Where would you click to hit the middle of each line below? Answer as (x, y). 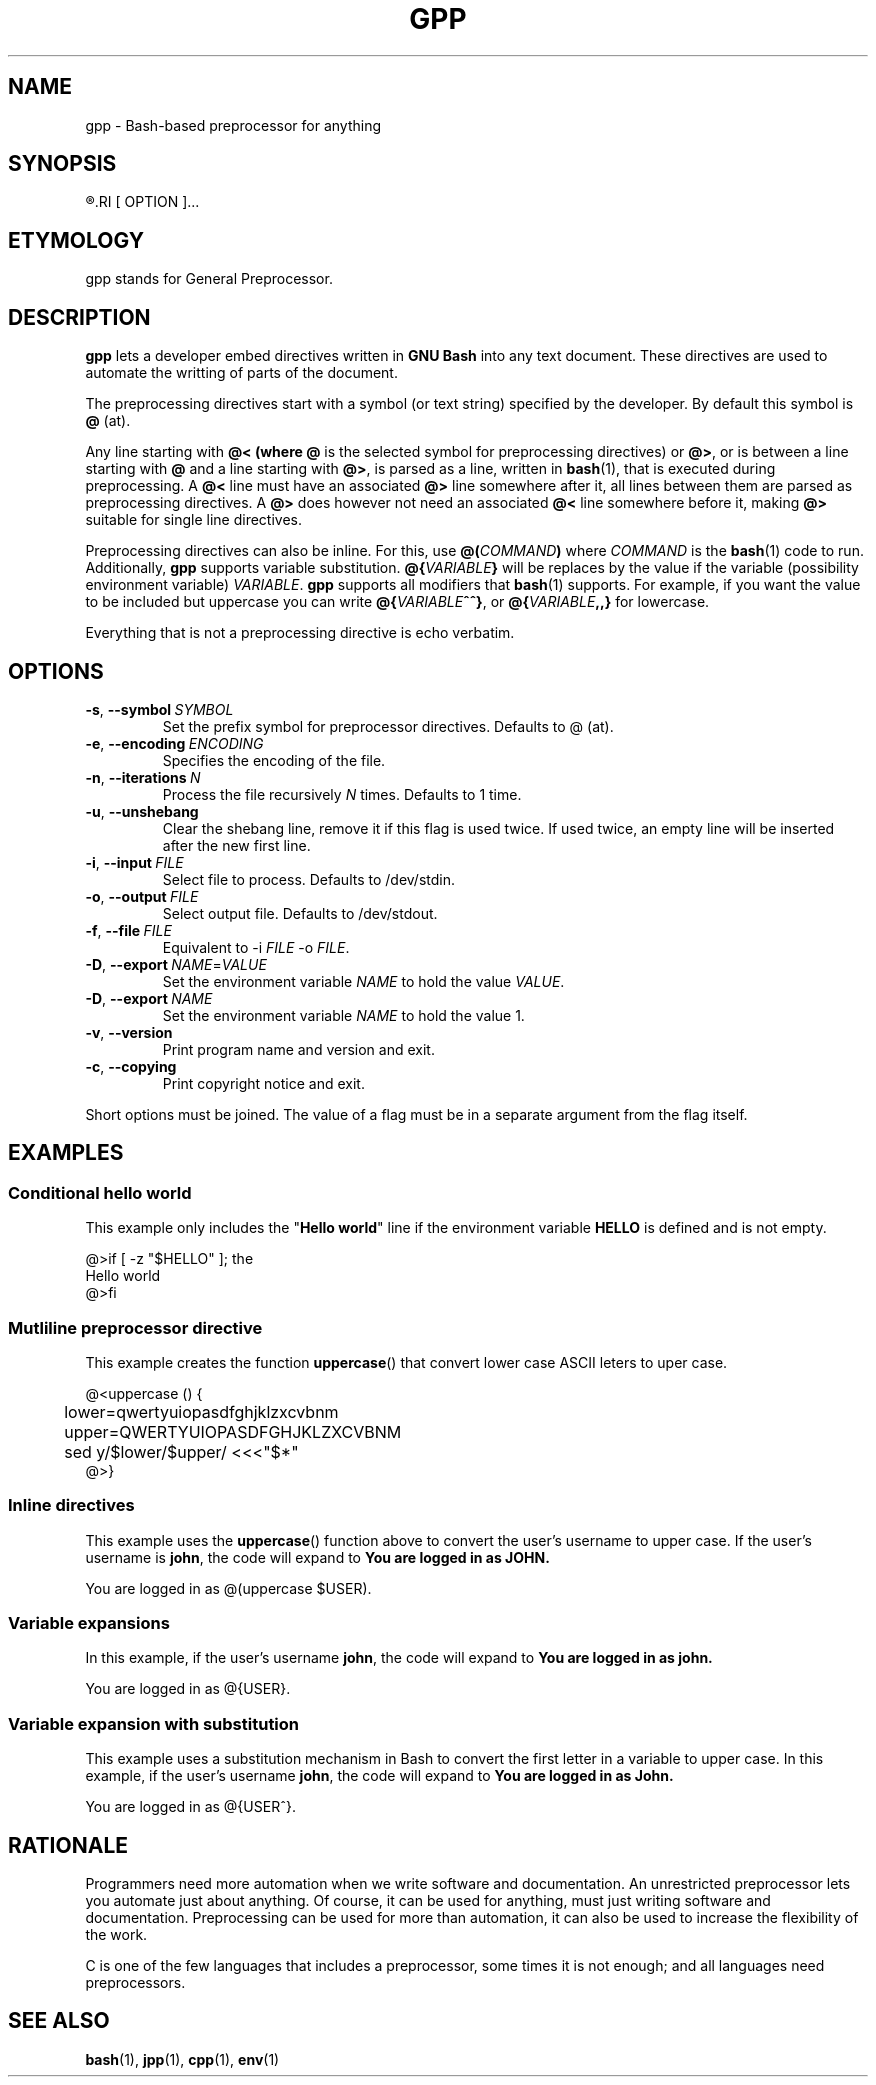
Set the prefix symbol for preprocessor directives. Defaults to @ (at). (388, 726)
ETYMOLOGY (76, 240)
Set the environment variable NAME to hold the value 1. (343, 1015)
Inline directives (71, 1505)
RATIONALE (68, 1845)
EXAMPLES (66, 1153)
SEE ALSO (59, 2021)
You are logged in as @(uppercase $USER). (228, 1588)
